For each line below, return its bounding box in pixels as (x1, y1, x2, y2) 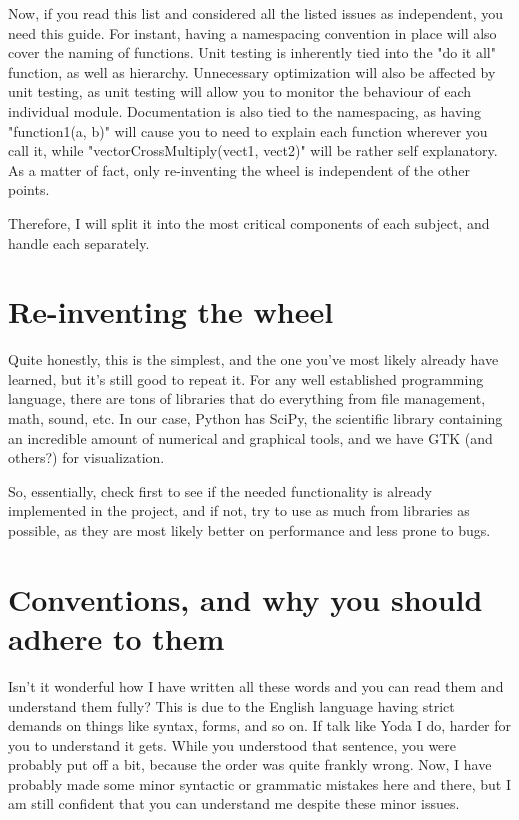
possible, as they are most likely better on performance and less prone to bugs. (8, 520, 491, 540)
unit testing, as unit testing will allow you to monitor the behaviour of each (8, 81, 472, 102)
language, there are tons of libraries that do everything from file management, (8, 388, 486, 409)
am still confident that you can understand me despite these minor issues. (8, 793, 460, 814)
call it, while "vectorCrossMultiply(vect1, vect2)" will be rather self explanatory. (8, 140, 498, 161)
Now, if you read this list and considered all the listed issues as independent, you (8, 3, 503, 23)
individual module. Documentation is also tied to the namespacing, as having (8, 100, 482, 121)
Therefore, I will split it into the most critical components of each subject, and (8, 212, 490, 233)
